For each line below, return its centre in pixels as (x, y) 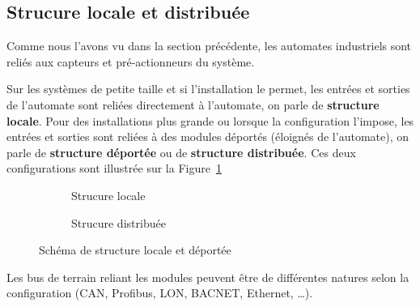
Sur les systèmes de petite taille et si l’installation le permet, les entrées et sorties (208, 89)
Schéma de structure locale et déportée (135, 250)
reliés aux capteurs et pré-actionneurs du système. (131, 61)
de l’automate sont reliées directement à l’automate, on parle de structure (193, 104)
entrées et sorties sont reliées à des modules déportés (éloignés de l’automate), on (208, 136)
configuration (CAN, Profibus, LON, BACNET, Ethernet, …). (160, 293)
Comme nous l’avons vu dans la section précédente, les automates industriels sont (209, 46)
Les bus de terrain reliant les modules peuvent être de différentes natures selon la (208, 277)
